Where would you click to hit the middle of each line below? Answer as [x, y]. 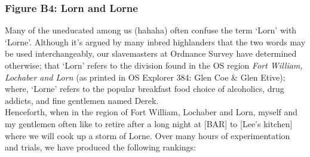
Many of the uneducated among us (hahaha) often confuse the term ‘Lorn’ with [151, 30]
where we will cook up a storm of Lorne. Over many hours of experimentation [148, 135]
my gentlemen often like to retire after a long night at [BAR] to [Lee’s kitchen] [149, 123]
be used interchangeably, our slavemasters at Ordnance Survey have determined [151, 53]
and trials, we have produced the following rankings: [100, 147]
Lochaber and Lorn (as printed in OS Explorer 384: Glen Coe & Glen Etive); [145, 77]
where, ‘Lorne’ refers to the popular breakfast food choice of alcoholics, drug [145, 89]
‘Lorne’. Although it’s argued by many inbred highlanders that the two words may [155, 41]
